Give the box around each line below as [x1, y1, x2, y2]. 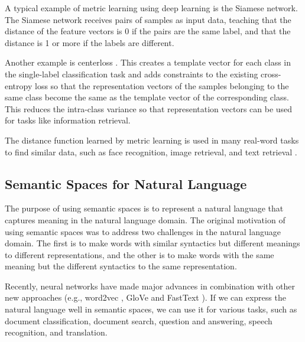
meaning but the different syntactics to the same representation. [5, 260, 237, 272]
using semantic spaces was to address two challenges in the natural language [5, 225, 281, 237]
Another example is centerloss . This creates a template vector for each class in [5, 56, 291, 69]
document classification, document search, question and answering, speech [5, 314, 272, 327]
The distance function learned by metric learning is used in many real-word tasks [5, 133, 299, 146]
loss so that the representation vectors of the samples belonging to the [34, 79, 289, 92]
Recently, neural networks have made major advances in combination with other [5, 279, 295, 292]
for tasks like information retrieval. [5, 114, 131, 126]
